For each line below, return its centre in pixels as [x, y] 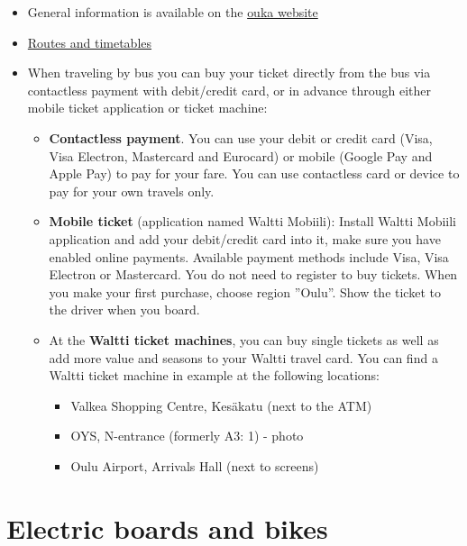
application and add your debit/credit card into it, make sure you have [245, 238]
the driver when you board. [124, 309]
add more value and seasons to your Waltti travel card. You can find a [243, 357]
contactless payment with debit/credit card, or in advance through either [229, 90]
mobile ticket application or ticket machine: [147, 108]
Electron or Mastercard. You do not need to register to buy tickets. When [253, 274]
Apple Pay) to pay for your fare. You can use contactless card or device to [254, 173]
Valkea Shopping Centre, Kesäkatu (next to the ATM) [221, 405]
